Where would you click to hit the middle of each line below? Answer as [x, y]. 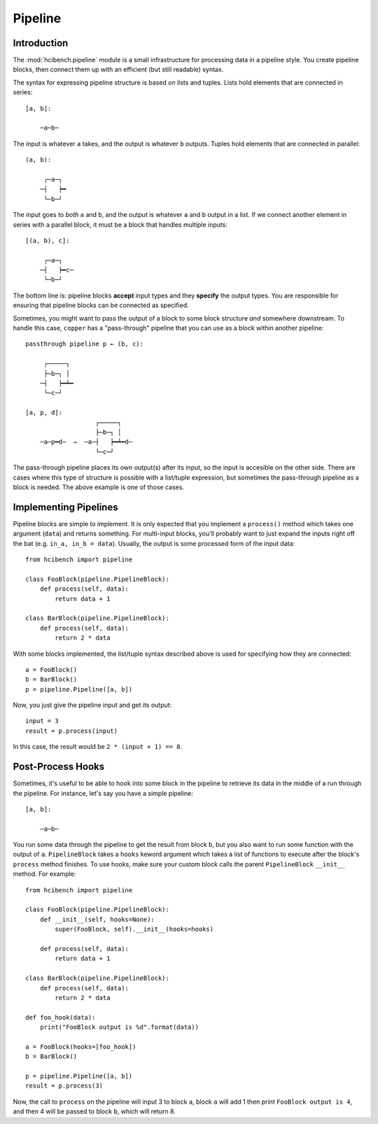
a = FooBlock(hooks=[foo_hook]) [81, 1047]
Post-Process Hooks [59, 767]
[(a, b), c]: [48, 240]
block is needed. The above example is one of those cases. [99, 487]
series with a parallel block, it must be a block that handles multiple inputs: [120, 225]
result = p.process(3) [64, 1086]
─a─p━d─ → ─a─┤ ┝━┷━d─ [86, 442]
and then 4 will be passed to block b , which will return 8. [94, 1111]
